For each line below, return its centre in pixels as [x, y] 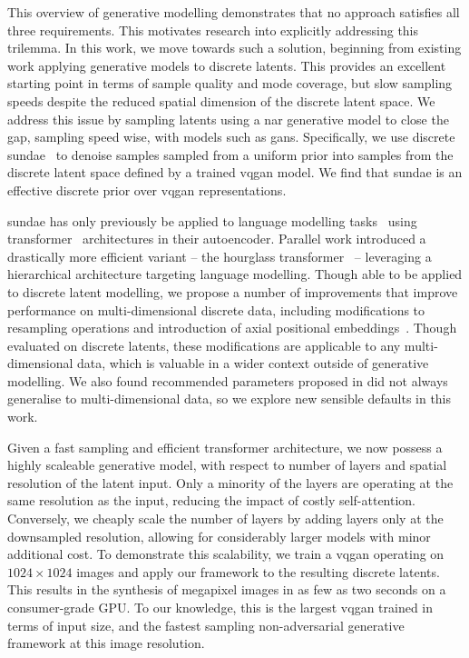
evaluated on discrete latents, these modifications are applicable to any [204, 345]
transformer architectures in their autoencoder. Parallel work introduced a [217, 239]
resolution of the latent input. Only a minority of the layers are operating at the [230, 482]
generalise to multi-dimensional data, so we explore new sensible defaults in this [230, 399]
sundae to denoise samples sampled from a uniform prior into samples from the [230, 154]
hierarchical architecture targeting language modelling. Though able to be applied [235, 274]
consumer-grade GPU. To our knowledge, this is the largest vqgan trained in [220, 607]
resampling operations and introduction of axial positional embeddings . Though [232, 328]
